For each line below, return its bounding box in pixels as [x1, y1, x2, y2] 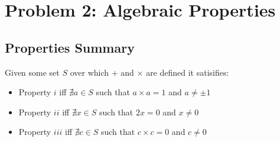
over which [70, 66, 109, 78]
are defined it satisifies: [146, 66, 229, 78]
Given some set [5, 66, 60, 78]
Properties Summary [5, 38, 135, 56]
